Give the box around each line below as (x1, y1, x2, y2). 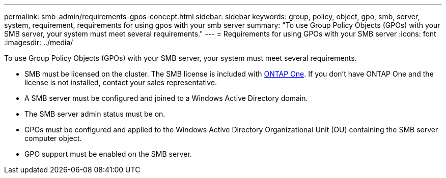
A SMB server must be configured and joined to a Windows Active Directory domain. (24, 94, 308, 102)
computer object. (24, 134, 82, 143)
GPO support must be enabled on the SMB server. (24, 150, 192, 158)
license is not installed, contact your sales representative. (24, 78, 217, 87)
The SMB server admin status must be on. (24, 110, 165, 118)
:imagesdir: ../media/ (4, 38, 73, 47)
